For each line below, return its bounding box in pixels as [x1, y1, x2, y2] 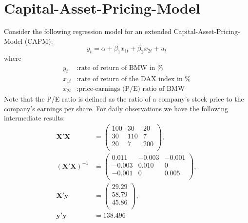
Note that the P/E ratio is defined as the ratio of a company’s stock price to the [4, 94, 244, 104]
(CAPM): [24, 35, 53, 46]
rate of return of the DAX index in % [78, 75, 191, 83]
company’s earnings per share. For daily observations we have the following [4, 103, 229, 113]
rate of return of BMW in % [78, 64, 163, 71]
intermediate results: [4, 113, 65, 123]
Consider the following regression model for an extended [4, 26, 172, 36]
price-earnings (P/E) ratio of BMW [78, 86, 185, 93]
